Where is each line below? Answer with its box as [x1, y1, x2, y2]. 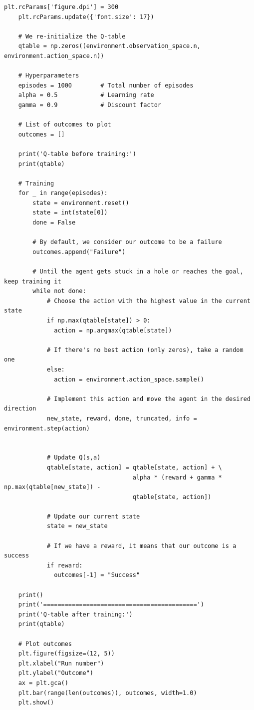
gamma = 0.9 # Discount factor [18, 101, 161, 108]
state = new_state [46, 522, 108, 530]
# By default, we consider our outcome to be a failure [32, 238, 222, 246]
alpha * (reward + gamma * [132, 473, 222, 481]
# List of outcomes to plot [18, 121, 111, 128]
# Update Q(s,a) [46, 454, 101, 461]
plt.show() [18, 699, 54, 706]
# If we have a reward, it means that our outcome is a [46, 542, 237, 549]
